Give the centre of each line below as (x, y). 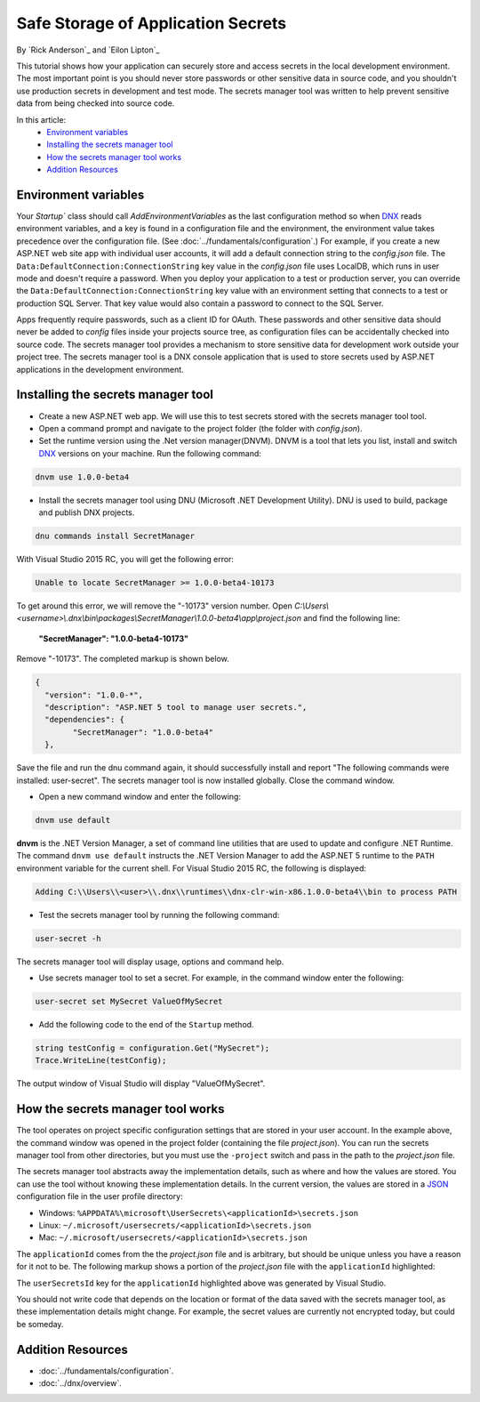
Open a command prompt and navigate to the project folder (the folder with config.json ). (201, 428)
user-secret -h (68, 938)
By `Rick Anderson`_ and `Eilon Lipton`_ (88, 50)
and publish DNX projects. (87, 512)
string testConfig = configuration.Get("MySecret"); (152, 1048)
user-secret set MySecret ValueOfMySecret (129, 1001)
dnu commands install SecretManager (115, 536)
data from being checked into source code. (96, 103)
